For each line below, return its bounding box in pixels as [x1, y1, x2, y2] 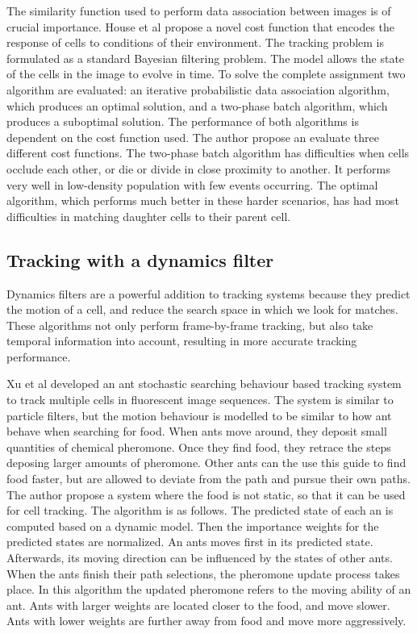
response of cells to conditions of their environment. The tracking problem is [6, 34, 385, 51]
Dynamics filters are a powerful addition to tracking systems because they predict [6, 285, 411, 302]
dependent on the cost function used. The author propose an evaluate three [6, 128, 379, 145]
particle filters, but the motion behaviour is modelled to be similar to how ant [6, 407, 392, 423]
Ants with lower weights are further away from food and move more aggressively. [6, 612, 407, 629]
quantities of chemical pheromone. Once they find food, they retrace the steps [6, 438, 391, 455]
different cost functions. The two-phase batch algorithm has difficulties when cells [6, 144, 410, 161]
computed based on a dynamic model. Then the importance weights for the [6, 517, 379, 534]
